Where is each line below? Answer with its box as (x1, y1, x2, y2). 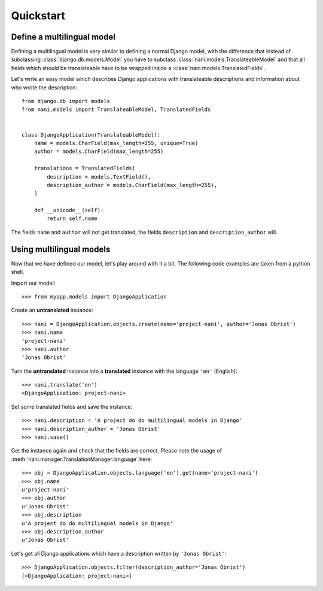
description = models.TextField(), (47, 173, 151, 180)
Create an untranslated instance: (11, 306, 93, 314)
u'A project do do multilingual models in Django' (22, 520, 173, 527)
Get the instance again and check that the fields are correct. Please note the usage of (11, 447, 223, 454)
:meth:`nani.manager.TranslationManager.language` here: (11, 456, 153, 463)
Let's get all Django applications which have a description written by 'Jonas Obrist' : (11, 550, 227, 557)
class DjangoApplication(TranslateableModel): (22, 131, 161, 138)
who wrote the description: (11, 84, 78, 91)
